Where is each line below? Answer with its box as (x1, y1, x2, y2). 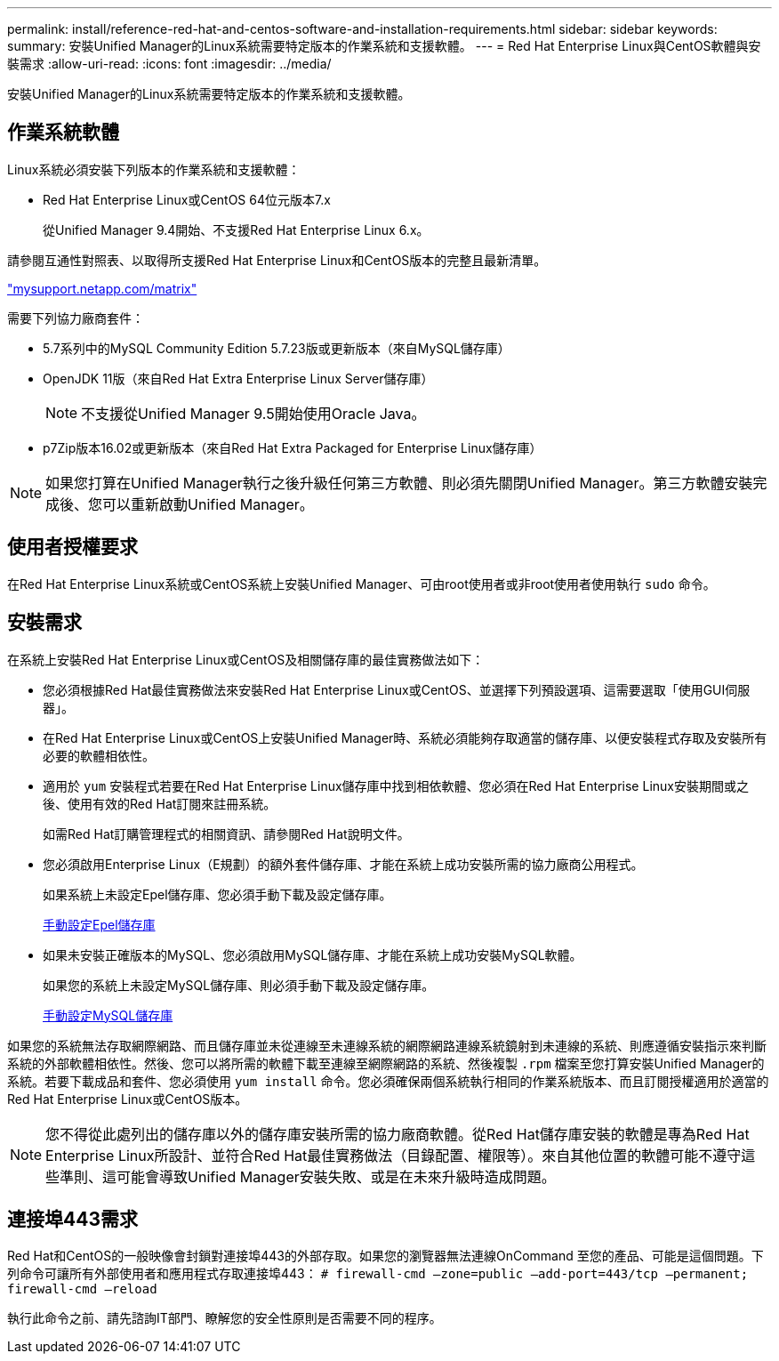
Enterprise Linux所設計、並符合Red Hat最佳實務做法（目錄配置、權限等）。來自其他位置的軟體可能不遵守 (45, 1146, 742, 1164)
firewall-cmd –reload (7, 1282, 157, 1297)
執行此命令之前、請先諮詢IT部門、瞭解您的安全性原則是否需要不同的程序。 (7, 1310, 442, 1326)
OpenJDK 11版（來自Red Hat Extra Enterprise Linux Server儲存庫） (43, 370, 434, 386)
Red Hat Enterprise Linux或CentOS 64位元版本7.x (43, 191, 331, 207)
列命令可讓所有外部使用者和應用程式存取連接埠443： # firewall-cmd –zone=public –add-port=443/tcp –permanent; (7, 1266, 749, 1282)
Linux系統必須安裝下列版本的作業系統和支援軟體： (7, 161, 301, 177)
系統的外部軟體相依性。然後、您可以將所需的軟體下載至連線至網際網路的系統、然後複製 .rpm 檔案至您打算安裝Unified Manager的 (7, 1055, 765, 1071)
